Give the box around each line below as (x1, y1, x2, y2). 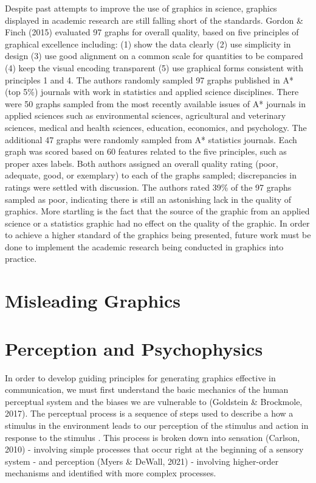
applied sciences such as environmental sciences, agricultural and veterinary (5, 109, 286, 122)
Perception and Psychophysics (5, 336, 263, 361)
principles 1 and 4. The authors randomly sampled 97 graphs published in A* (5, 73, 294, 86)
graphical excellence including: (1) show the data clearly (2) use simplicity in (5, 37, 291, 50)
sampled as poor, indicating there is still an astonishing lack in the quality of (5, 192, 292, 205)
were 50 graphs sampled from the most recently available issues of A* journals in (5, 97, 306, 110)
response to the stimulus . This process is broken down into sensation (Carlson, (5, 431, 300, 443)
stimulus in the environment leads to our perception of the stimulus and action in (5, 418, 309, 431)
